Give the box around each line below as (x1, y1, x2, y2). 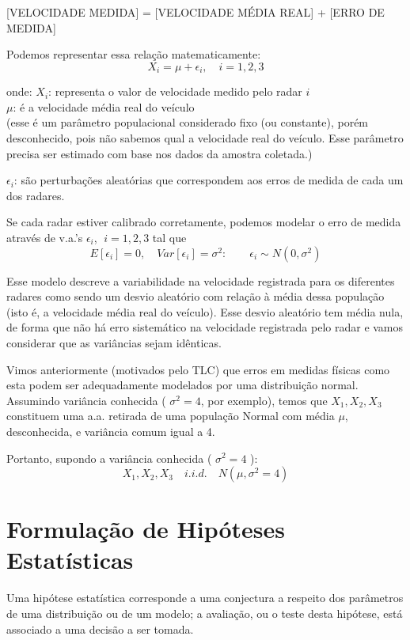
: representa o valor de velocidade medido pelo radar (48, 83, 302, 100)
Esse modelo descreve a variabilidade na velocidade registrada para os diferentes (6, 272, 395, 289)
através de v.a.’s (6, 229, 83, 245)
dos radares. (6, 187, 65, 203)
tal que (152, 229, 187, 245)
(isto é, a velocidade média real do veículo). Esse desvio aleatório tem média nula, (6, 303, 404, 320)
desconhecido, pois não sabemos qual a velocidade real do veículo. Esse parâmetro (6, 130, 404, 146)
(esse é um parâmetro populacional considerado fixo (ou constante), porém (6, 114, 369, 131)
